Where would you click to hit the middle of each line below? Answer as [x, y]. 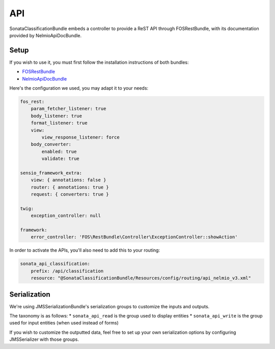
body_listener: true [57, 116]
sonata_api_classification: [55, 264]
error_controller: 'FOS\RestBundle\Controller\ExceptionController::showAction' [134, 237]
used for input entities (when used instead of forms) [64, 323]
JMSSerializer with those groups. [44, 339]
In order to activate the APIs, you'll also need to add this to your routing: [85, 250]
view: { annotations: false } [68, 180]
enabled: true [59, 151]
